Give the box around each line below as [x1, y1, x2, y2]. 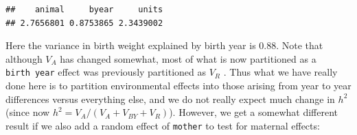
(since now [5, 105, 50, 119]
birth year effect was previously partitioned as [5, 65, 206, 79]
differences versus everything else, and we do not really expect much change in [5, 91, 335, 106]
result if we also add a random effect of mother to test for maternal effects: [5, 118, 320, 132]
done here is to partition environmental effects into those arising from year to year [5, 78, 352, 93]
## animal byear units [5, 5, 163, 14]
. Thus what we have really [223, 65, 338, 79]
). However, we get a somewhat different [169, 105, 338, 119]
